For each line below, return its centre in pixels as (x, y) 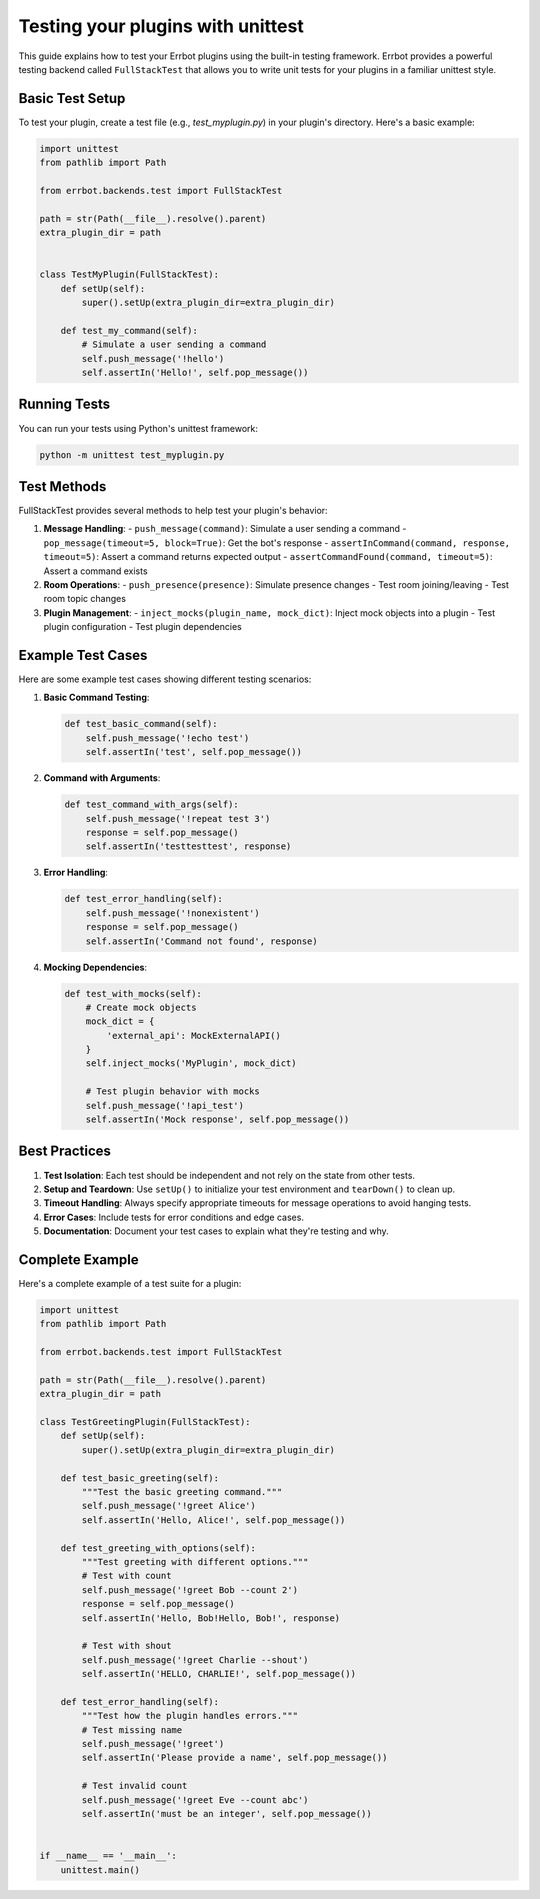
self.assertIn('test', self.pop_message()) (193, 752)
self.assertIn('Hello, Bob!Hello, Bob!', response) (211, 1618)
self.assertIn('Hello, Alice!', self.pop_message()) (213, 1519)
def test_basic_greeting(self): (140, 1478)
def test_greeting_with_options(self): (158, 1548)
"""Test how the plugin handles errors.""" (190, 1716)
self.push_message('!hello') (153, 358)
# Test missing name (132, 1729)
